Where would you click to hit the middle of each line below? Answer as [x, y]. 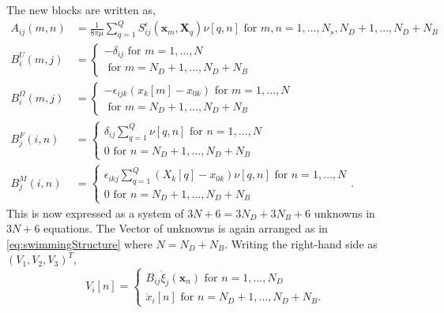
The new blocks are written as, [81, 9]
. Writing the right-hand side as [301, 243]
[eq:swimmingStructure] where [79, 243]
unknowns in [344, 212]
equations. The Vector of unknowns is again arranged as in [186, 228]
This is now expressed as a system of [95, 212]
